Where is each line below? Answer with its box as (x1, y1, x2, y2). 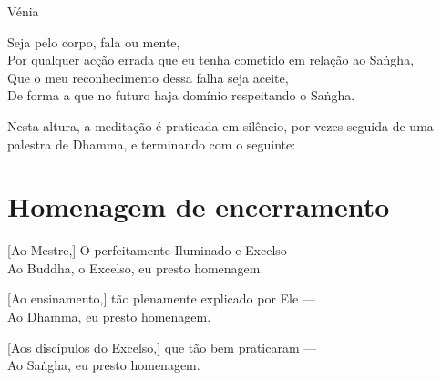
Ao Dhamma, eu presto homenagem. (7, 307, 211, 326)
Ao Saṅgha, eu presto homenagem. (7, 355, 200, 375)
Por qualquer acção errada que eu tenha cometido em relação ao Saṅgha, (7, 50, 415, 69)
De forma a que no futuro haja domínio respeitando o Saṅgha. (7, 86, 355, 105)
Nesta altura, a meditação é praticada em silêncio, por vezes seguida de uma (7, 116, 434, 135)
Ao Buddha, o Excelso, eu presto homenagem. (7, 258, 264, 277)
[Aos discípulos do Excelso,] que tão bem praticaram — (7, 337, 317, 356)
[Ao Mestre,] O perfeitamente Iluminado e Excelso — (7, 241, 304, 260)
